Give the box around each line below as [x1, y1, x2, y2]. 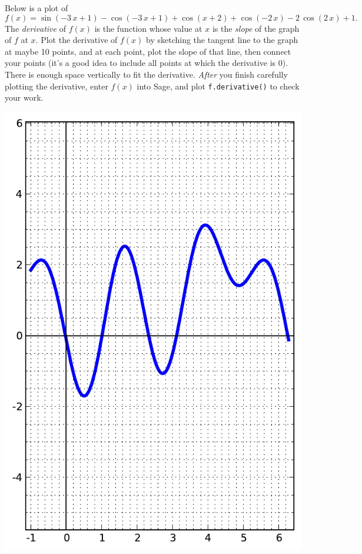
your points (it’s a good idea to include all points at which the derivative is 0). [5, 57, 288, 69]
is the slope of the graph [212, 22, 300, 34]
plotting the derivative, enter [5, 79, 108, 92]
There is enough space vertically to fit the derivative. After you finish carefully [5, 68, 288, 80]
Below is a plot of [5, 2, 68, 14]
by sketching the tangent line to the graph [146, 34, 298, 46]
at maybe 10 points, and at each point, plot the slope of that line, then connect [5, 45, 291, 57]
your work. [5, 91, 44, 104]
